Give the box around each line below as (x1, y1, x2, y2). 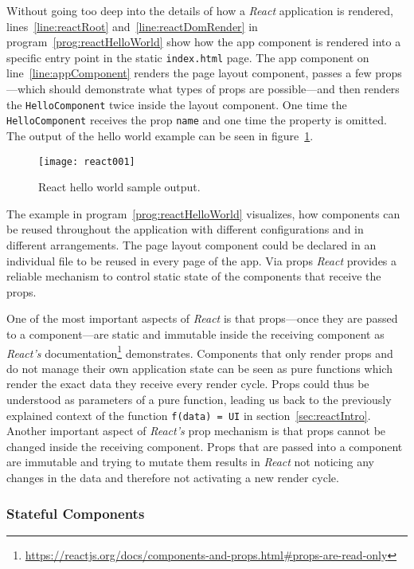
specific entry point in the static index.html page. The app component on (6, 49, 369, 65)
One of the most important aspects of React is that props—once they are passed (6, 310, 398, 327)
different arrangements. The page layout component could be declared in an (6, 236, 377, 253)
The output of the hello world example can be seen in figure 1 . (6, 127, 314, 143)
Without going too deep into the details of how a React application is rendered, (6, 2, 394, 18)
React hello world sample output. (38, 179, 201, 195)
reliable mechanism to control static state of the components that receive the (6, 268, 381, 284)
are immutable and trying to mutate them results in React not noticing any (6, 453, 374, 470)
